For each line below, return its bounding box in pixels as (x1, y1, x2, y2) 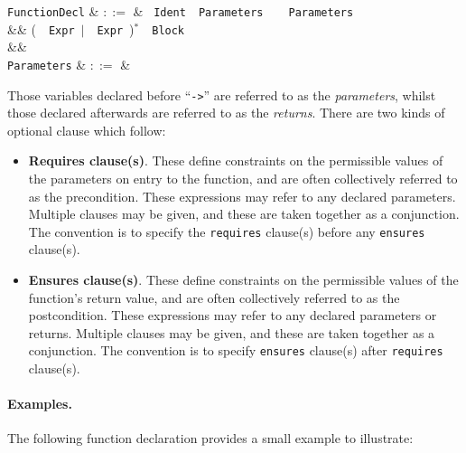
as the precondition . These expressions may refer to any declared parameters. (28, 186, 456, 205)
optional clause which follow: (7, 120, 166, 139)
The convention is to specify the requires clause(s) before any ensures (28, 222, 425, 241)
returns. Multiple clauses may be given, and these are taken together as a (28, 323, 435, 342)
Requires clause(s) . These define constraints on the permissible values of (28, 151, 443, 170)
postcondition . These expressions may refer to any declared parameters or (28, 306, 437, 325)
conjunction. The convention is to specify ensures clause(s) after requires (28, 341, 443, 360)
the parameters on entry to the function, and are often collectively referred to (28, 169, 458, 187)
